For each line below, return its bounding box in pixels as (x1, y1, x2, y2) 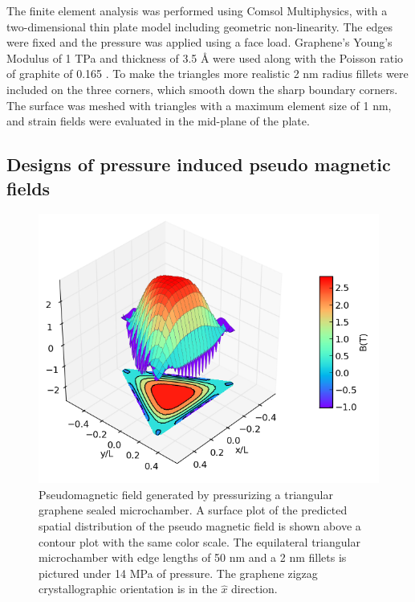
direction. (231, 580, 278, 597)
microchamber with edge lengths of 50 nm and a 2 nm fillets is (39, 549, 347, 566)
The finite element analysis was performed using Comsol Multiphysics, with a (6, 2, 388, 18)
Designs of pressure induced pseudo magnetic (6, 152, 391, 177)
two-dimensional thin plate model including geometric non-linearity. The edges (6, 18, 393, 35)
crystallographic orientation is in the (39, 580, 218, 597)
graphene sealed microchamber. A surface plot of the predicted (39, 502, 348, 518)
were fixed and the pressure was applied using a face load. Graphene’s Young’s (6, 34, 393, 51)
